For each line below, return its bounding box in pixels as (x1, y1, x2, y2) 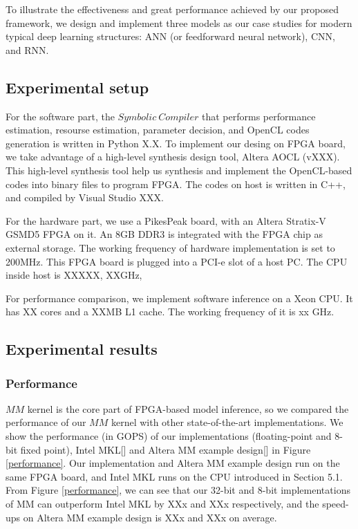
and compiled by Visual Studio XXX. (6, 190, 164, 205)
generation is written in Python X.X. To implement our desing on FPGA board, (6, 136, 346, 150)
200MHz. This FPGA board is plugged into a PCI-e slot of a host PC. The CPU (6, 254, 348, 268)
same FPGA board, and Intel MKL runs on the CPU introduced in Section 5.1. (6, 469, 343, 483)
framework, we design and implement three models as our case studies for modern (6, 15, 352, 30)
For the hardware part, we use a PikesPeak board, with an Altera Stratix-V (6, 213, 326, 228)
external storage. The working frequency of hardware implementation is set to (6, 240, 335, 254)
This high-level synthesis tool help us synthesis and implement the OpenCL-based (6, 163, 352, 177)
